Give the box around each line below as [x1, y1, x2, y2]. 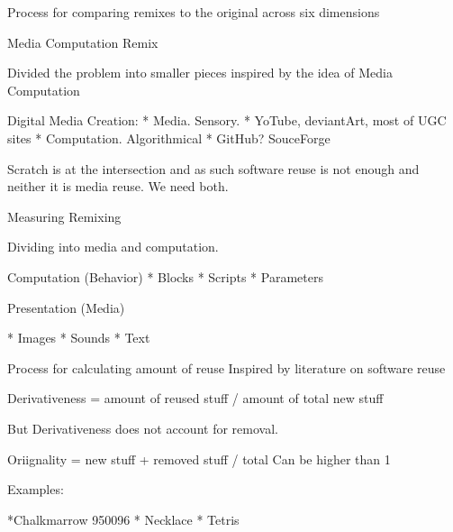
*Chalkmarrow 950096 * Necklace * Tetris [7, 509, 240, 528]
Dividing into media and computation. [7, 237, 219, 256]
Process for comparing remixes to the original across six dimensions [7, 3, 380, 21]
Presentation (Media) [7, 298, 125, 316]
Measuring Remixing [7, 206, 122, 225]
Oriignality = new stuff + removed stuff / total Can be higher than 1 [7, 449, 391, 468]
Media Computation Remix [7, 32, 159, 51]
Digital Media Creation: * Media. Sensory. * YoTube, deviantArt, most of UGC [7, 111, 447, 130]
